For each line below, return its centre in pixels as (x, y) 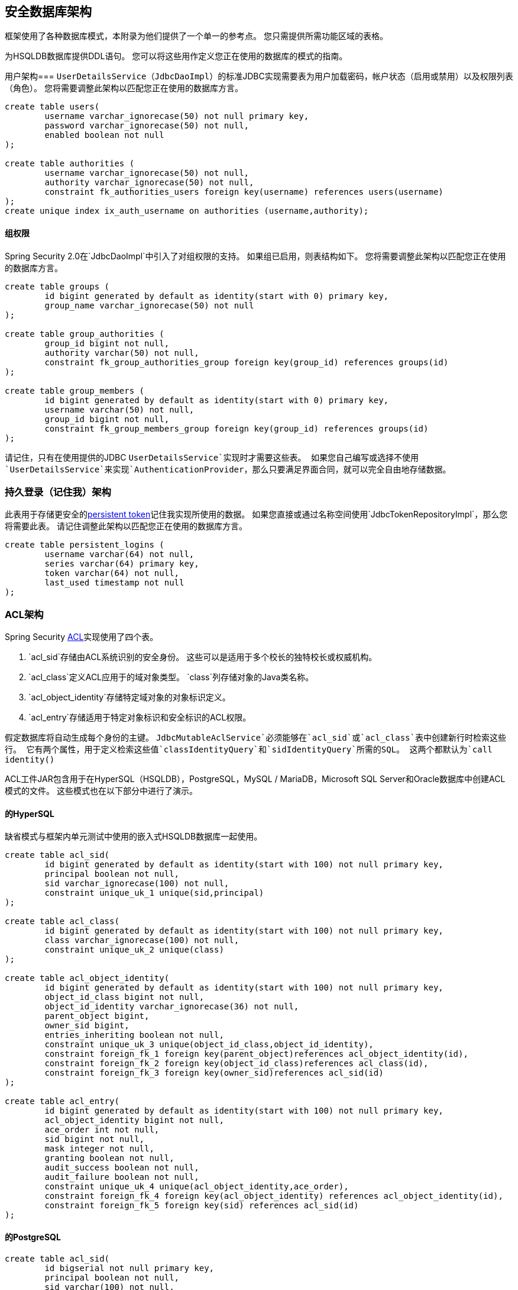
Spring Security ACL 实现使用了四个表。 (82, 637)
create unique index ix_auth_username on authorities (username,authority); (187, 211)
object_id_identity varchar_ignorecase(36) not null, (172, 1007)
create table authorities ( (70, 164)
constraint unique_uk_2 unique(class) (134, 950)
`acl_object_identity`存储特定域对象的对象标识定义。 (129, 697)
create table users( (52, 107)
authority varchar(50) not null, (122, 353)
